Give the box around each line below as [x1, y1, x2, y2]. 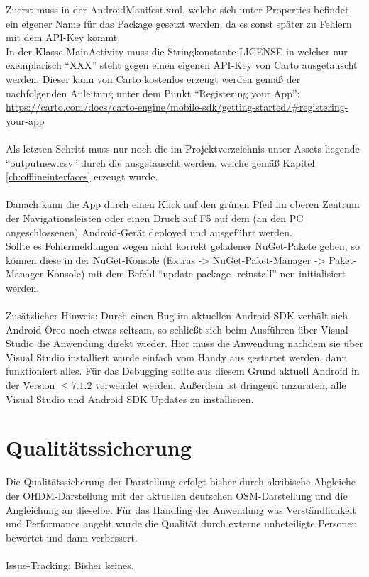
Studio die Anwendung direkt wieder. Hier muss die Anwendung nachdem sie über [6, 336, 364, 351]
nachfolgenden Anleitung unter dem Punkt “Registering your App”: [6, 85, 300, 100]
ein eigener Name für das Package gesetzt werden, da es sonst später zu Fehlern [6, 16, 352, 31]
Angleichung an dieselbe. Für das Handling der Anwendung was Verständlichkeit [6, 502, 356, 517]
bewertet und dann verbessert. [6, 529, 138, 544]
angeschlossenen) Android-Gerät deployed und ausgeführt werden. [6, 224, 292, 239]
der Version [6, 378, 55, 392]
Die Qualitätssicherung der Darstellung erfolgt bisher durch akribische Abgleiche [6, 474, 356, 489]
